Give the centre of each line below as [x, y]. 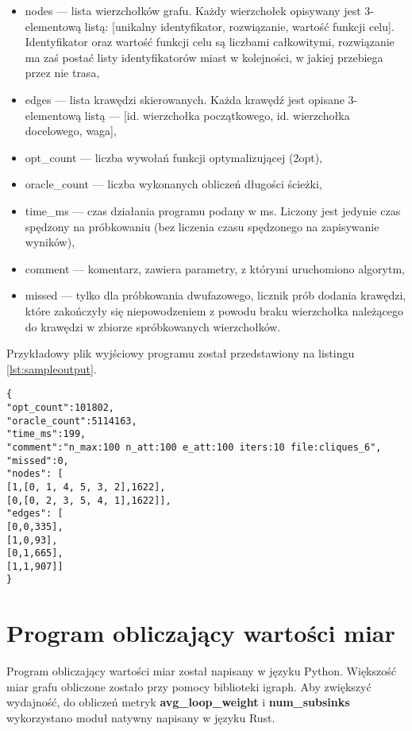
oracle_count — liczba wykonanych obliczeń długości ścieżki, [173, 184]
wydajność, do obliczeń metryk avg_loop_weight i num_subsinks [178, 702]
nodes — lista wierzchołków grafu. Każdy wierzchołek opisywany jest [193, 10]
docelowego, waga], [71, 131]
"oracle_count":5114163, [72, 421]
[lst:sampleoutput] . [52, 368]
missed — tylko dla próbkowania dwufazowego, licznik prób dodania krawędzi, [216, 295]
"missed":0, [38, 460]
